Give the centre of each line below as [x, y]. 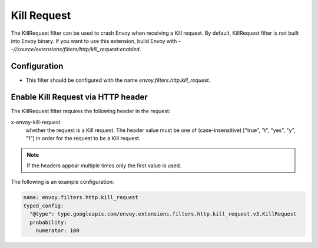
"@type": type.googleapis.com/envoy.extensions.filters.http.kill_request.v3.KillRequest [163, 214]
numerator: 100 [57, 231]
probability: [48, 222]
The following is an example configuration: [62, 182]
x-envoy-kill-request [36, 122]
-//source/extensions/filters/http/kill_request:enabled [75, 49]
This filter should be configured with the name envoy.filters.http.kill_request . [118, 80]
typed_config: [44, 206]
